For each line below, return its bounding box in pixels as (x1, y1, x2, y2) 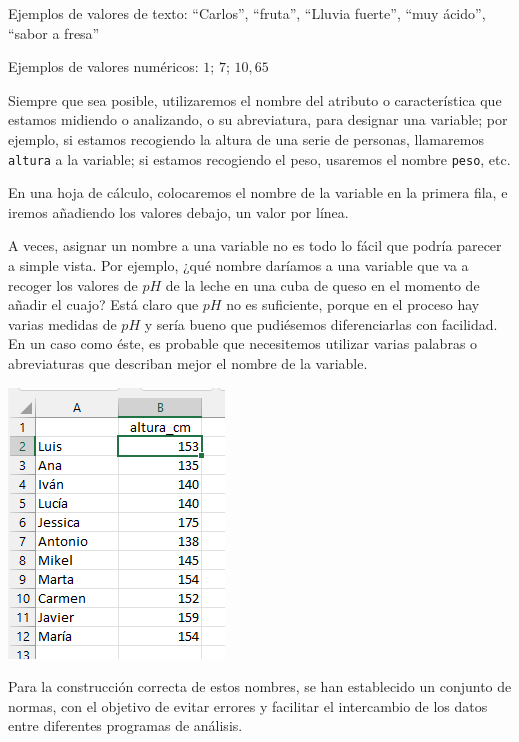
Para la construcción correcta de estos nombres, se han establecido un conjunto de (8, 676, 512, 697)
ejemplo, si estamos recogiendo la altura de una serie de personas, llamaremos (8, 128, 484, 149)
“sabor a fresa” (8, 22, 100, 43)
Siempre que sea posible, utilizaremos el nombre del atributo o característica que (8, 89, 502, 110)
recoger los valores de (8, 274, 138, 295)
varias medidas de (8, 313, 117, 334)
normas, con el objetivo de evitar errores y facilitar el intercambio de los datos (8, 695, 488, 716)
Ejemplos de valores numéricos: (8, 56, 199, 77)
